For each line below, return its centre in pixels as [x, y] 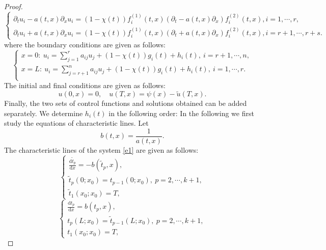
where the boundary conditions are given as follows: [85, 44]
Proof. [13, 6]
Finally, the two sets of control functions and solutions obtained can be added [126, 103]
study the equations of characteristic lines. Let [76, 123]
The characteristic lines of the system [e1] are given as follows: [101, 150]
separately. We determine [44, 113]
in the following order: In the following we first [181, 113]
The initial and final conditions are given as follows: [85, 85]
